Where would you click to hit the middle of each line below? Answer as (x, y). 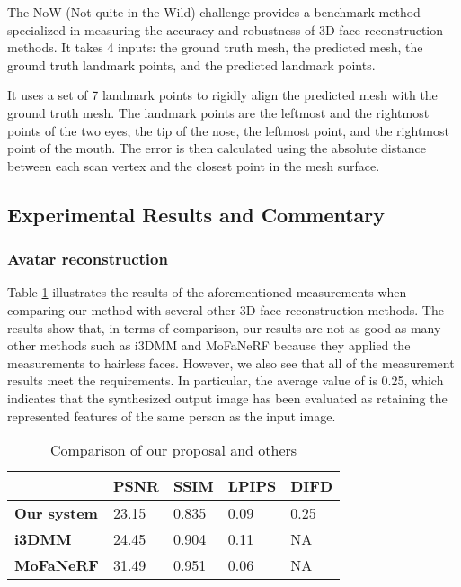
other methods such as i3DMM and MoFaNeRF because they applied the (209, 345)
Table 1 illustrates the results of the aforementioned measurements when (207, 292)
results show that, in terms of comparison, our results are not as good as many (224, 327)
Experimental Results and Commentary (196, 214)
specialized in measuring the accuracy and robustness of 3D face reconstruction (225, 29)
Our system (56, 513)
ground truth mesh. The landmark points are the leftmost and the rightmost (218, 112)
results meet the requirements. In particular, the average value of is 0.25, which (226, 380)
